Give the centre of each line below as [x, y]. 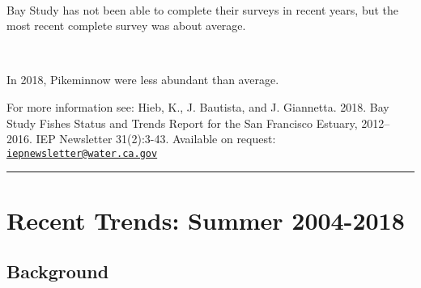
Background [58, 271]
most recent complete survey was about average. [126, 25]
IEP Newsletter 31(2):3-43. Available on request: [156, 139]
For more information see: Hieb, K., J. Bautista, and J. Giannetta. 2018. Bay [198, 106]
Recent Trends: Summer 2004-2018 [206, 220]
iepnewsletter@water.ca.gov [82, 153]
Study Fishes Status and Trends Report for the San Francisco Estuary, [182, 123]
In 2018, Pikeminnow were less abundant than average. [143, 80]
